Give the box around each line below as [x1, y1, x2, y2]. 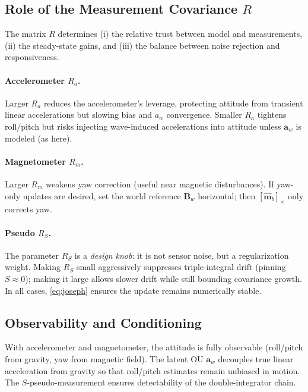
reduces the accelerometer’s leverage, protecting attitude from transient [43, 96, 303, 109]
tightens [257, 108, 287, 121]
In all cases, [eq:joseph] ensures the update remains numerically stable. [5, 284, 262, 296]
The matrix [5, 27, 46, 40]
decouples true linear [218, 352, 294, 365]
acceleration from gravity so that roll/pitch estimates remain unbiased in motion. [5, 364, 300, 377]
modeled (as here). [5, 131, 72, 144]
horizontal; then [198, 189, 256, 202]
